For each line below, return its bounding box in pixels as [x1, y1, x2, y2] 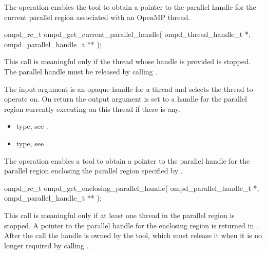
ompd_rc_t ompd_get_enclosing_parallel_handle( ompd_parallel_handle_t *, [4, 182, 259, 193]
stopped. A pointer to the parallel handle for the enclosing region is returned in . [4, 220, 258, 230]
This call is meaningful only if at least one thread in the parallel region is [4, 209, 235, 220]
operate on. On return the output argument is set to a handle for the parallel [4, 93, 247, 104]
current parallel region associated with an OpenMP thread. [4, 11, 191, 22]
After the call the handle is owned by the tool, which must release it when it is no [4, 230, 262, 241]
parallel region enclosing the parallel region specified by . [4, 165, 183, 176]
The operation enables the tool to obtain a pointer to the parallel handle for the [4, 2, 256, 12]
